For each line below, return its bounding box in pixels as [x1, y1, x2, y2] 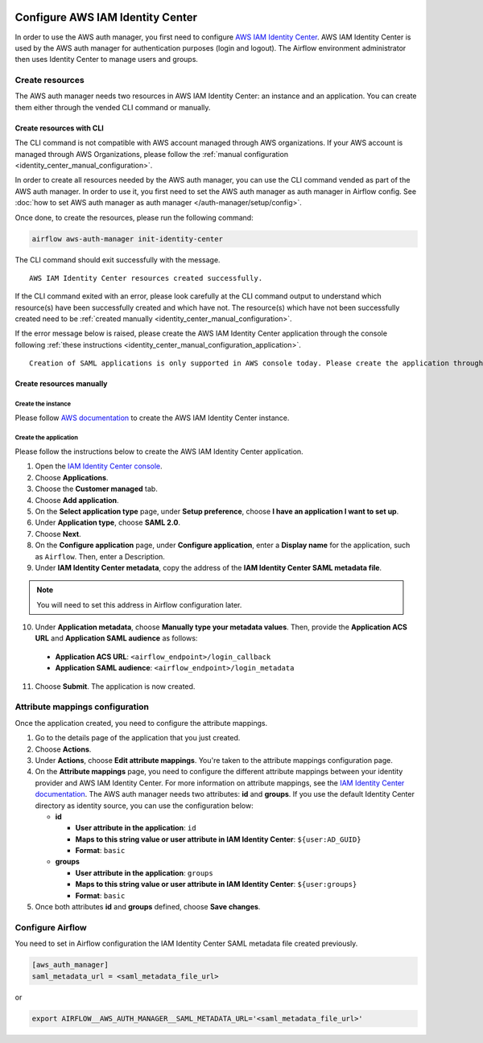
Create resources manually [14, 379, 108, 389]
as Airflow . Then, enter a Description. [35, 551, 165, 561]
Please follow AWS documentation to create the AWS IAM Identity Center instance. [14, 413, 290, 423]
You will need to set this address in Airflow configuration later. [36, 600, 242, 609]
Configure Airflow [14, 921, 88, 933]
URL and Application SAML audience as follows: [35, 633, 198, 643]
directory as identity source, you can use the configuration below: [35, 801, 254, 810]
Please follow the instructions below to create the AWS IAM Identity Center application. [14, 447, 303, 456]
